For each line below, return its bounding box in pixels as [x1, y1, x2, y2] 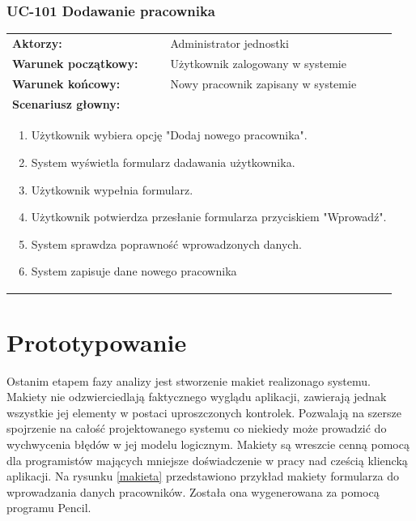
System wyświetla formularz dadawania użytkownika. [31, 153, 295, 170]
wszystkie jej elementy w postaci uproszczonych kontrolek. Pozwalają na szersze [6, 404, 401, 421]
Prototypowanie [6, 325, 187, 358]
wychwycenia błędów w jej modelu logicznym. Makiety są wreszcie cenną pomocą [6, 435, 410, 452]
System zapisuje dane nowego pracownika [31, 263, 237, 280]
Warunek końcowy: [12, 75, 121, 92]
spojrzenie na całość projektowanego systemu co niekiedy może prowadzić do [6, 420, 387, 437]
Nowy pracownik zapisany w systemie [170, 75, 357, 92]
